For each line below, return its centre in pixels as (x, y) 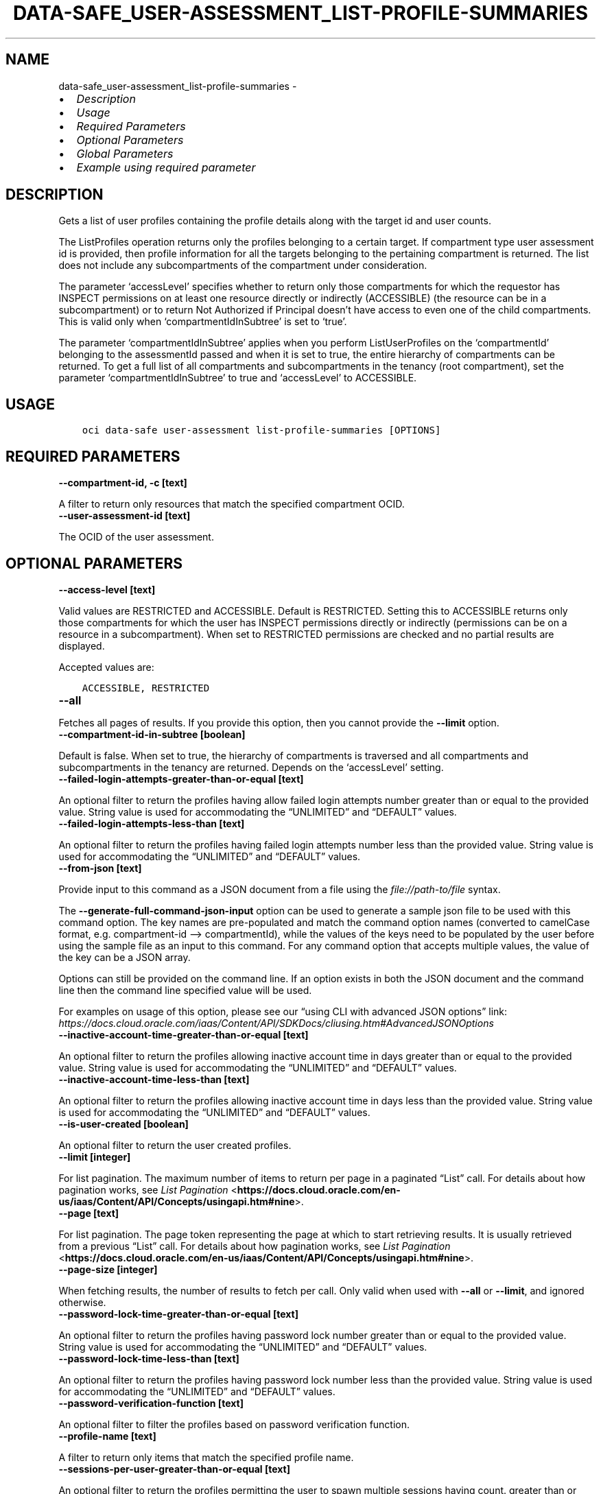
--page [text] (89, 1213)
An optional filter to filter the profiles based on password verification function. (234, 1424)
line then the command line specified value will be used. (185, 990)
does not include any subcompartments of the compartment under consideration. (243, 265)
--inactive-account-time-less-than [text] (154, 1079)
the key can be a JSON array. (125, 957)
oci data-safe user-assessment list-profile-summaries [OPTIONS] (261, 430)
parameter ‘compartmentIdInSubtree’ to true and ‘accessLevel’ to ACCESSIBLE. (238, 378)
